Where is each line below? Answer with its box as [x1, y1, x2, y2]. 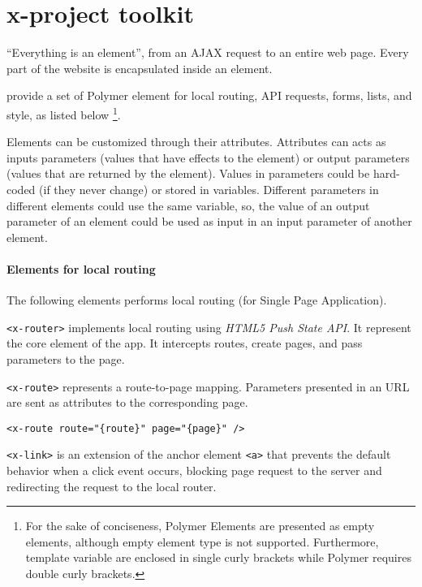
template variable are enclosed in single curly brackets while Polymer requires [25, 549, 411, 566]
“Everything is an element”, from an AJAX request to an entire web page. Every [6, 44, 409, 61]
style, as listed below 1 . [6, 103, 121, 123]
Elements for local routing [6, 260, 156, 277]
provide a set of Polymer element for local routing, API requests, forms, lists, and [6, 87, 412, 104]
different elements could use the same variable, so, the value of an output [6, 196, 370, 214]
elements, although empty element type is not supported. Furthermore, [25, 533, 379, 550]
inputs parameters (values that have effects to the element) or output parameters [6, 149, 410, 166]
